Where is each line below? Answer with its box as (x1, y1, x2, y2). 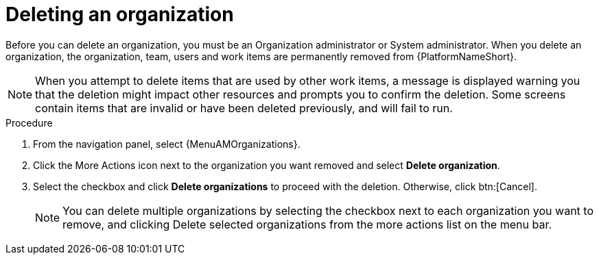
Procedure (5, 116, 53, 129)
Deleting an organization (5, 3, 234, 26)
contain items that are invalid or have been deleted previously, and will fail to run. (35, 101, 453, 115)
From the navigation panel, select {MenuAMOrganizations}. (33, 138, 301, 150)
